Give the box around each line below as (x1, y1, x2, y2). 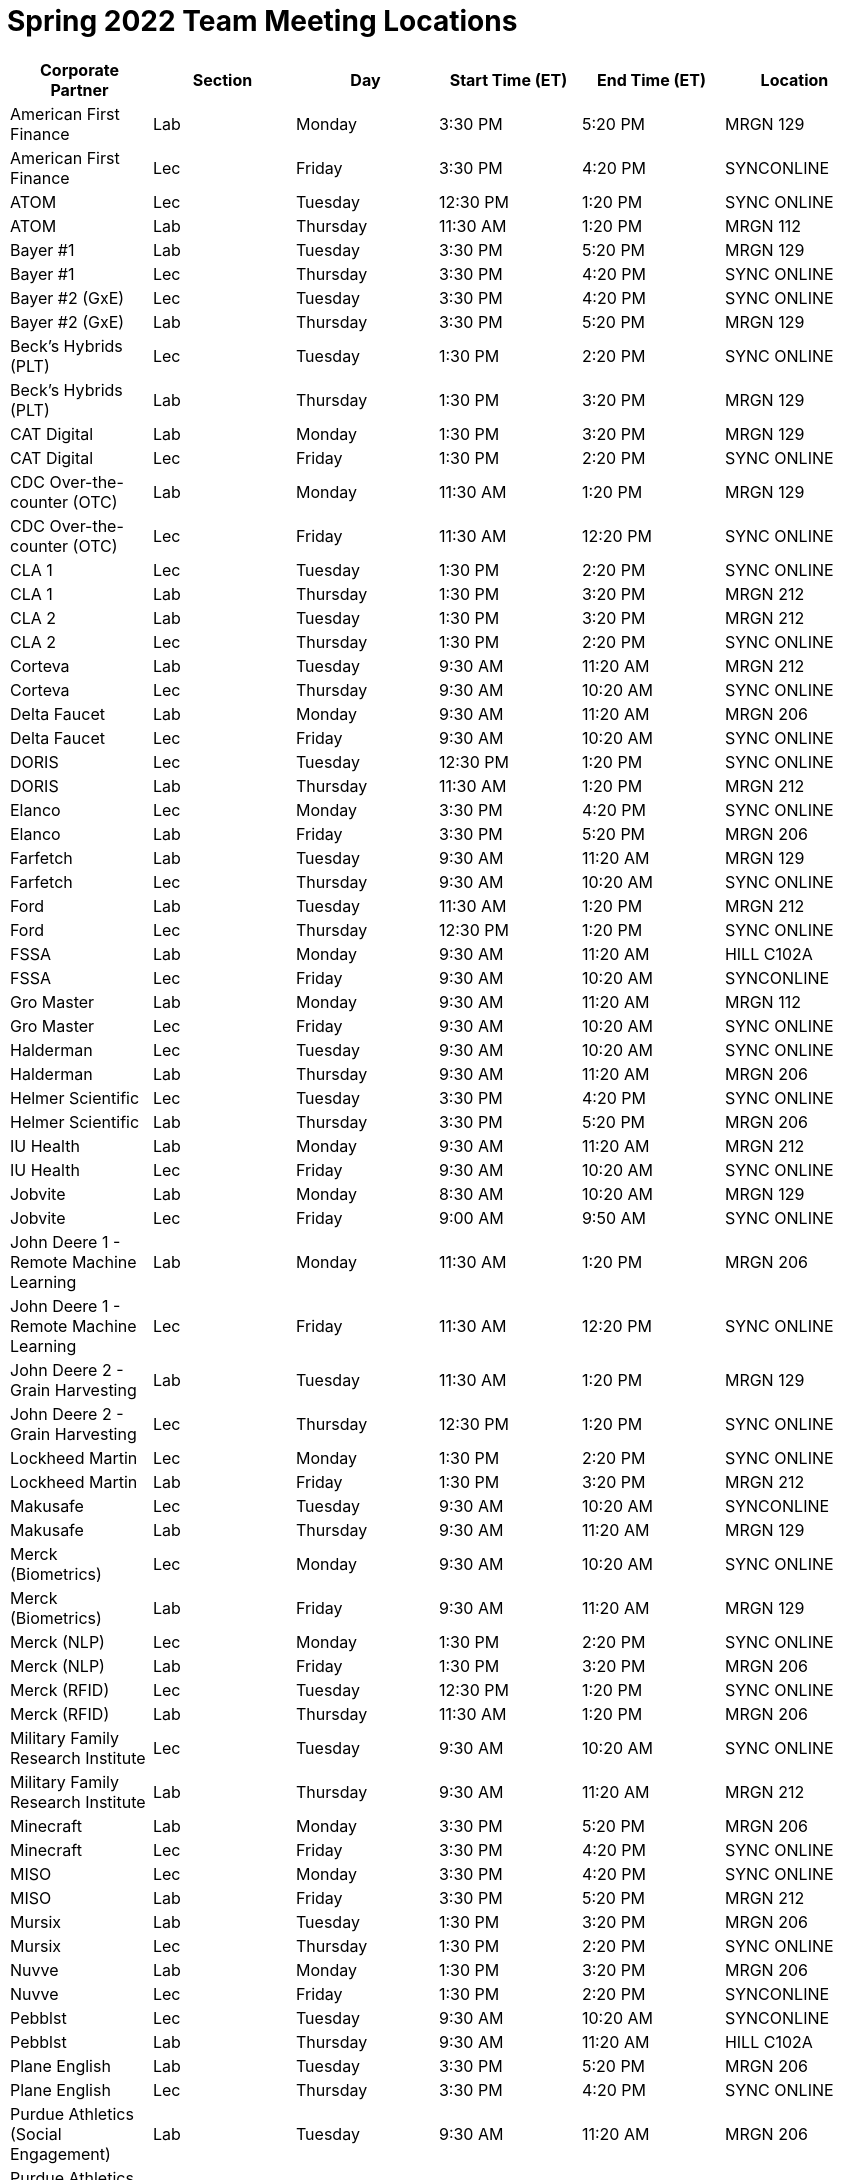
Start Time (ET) (449, 69, 568, 90)
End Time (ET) (596, 69, 706, 90)
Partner (50, 79, 109, 100)
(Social (10, 2123, 62, 2144)
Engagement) (10, 2143, 111, 2164)
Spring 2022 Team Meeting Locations (7, 4, 518, 38)
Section (192, 69, 253, 90)
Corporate (39, 59, 119, 80)
